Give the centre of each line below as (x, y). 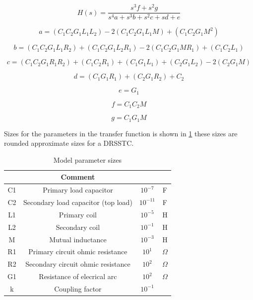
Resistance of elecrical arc (78, 276)
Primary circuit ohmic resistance (78, 251)
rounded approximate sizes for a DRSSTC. (69, 143)
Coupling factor (78, 288)
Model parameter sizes (87, 159)
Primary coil (78, 214)
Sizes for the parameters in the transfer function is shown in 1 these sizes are (121, 133)
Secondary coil (78, 227)
